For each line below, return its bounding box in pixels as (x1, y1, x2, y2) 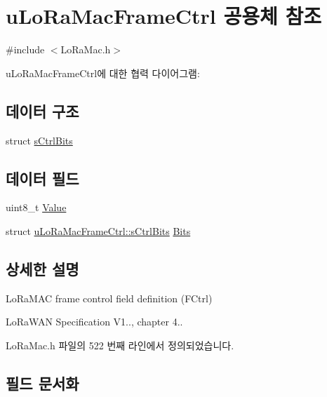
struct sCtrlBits (6, 133, 73, 147)
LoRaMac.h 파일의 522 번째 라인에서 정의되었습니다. (6, 337, 234, 352)
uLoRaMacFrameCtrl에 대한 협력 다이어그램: (6, 65, 200, 80)
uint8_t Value (6, 200, 67, 215)
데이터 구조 (6, 100, 79, 121)
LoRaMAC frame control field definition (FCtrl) (6, 290, 213, 305)
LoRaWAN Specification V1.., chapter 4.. (6, 314, 183, 329)
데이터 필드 (6, 167, 79, 189)
